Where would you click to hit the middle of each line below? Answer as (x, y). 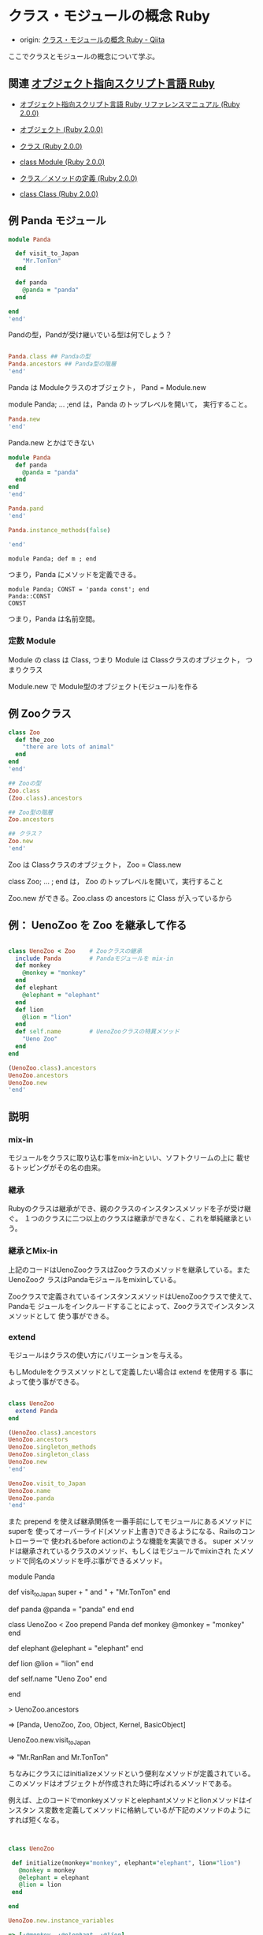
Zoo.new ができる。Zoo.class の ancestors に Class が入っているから (120, 898)
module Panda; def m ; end (52, 559)
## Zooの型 (25, 783)
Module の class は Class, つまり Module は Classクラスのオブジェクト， (126, 659)
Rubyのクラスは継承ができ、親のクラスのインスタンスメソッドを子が (119, 1209)
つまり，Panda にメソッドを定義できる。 (74, 574)
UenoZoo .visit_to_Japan (47, 1483)
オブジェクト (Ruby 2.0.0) (61, 129)
